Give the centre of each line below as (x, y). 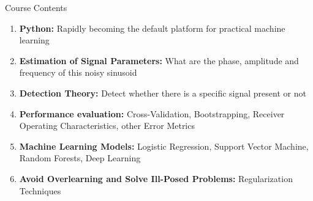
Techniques (40, 190)
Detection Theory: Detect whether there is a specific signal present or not (163, 93)
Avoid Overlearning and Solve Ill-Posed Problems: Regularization (156, 178)
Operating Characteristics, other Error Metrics (107, 126)
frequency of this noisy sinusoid (78, 72)
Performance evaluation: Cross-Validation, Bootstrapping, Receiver (152, 113)
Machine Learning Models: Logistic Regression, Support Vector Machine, (164, 146)
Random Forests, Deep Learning (80, 158)
